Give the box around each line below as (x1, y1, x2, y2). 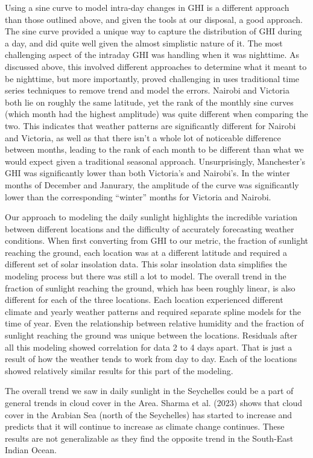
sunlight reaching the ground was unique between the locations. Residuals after (5, 329, 297, 342)
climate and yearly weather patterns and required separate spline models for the (5, 305, 301, 317)
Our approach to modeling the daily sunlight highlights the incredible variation (5, 211, 297, 223)
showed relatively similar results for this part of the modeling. (5, 364, 233, 377)
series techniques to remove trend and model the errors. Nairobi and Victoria (5, 84, 289, 97)
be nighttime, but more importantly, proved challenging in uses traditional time (5, 72, 300, 84)
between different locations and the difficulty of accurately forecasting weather (5, 222, 294, 235)
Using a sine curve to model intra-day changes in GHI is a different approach (5, 1, 289, 13)
